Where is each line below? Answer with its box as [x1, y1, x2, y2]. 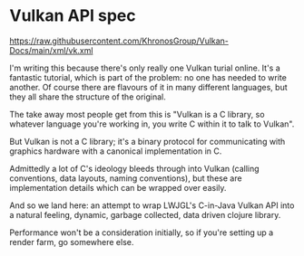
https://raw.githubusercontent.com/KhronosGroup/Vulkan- [9, 35, 230, 46]
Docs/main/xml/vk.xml [9, 44, 93, 55]
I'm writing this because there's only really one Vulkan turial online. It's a [9, 62, 281, 73]
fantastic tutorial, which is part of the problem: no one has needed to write [9, 71, 288, 82]
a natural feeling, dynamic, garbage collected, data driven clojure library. [9, 209, 281, 220]
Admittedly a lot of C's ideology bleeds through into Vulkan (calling [9, 163, 260, 174]
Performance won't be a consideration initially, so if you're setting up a [9, 227, 274, 238]
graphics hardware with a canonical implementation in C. [9, 146, 222, 156]
